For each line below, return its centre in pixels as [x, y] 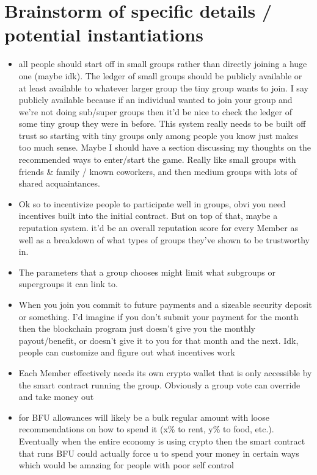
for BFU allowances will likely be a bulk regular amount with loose [144, 417]
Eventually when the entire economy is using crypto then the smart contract [162, 441]
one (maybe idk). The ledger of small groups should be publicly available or [160, 75]
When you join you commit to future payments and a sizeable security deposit [165, 304]
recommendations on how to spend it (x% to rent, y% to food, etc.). [146, 429]
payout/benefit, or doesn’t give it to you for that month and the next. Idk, [158, 340]
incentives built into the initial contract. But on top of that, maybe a [148, 216]
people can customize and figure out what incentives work [127, 352]
